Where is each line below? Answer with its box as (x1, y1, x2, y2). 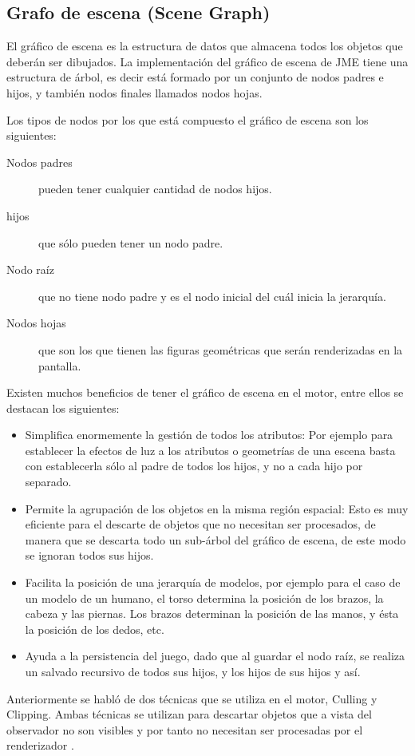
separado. (25, 473, 72, 490)
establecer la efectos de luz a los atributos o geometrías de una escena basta (25, 441, 396, 458)
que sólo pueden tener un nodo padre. (38, 234, 223, 251)
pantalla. (38, 357, 81, 374)
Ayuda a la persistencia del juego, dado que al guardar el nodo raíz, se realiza (25, 647, 405, 664)
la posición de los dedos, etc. (25, 620, 164, 637)
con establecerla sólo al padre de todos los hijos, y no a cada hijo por (25, 457, 363, 474)
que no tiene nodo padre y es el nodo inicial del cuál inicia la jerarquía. (38, 287, 386, 304)
